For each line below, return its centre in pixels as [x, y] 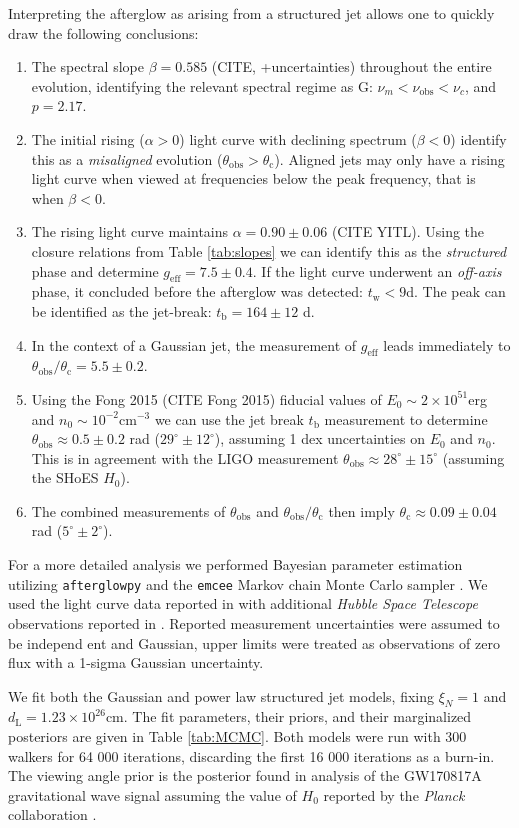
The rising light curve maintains [130, 231]
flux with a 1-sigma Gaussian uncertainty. [136, 662]
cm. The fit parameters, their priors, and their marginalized [288, 716]
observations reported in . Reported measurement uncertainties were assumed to [254, 622]
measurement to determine [406, 418]
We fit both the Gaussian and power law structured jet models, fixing [221, 695]
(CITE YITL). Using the [408, 231]
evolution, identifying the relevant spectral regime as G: [202, 85]
